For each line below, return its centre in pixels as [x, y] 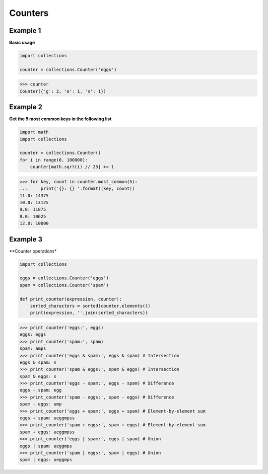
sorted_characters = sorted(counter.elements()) [90, 306]
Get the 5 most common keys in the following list [60, 119]
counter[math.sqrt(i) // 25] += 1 [72, 167]
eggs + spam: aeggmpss [47, 418]
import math [34, 132]
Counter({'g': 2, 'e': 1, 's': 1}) [63, 91]
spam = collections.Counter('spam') [64, 285]
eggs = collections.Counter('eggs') [64, 278]
